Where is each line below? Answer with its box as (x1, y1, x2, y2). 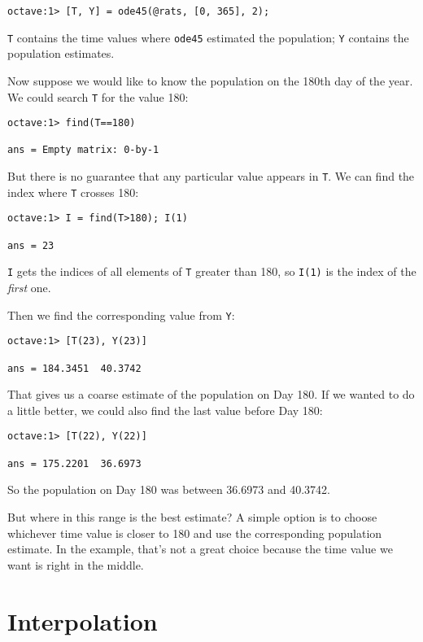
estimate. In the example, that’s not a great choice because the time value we (7, 540, 393, 557)
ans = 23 (7, 239, 55, 251)
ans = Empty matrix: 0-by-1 (7, 144, 159, 156)
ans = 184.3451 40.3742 (7, 362, 142, 374)
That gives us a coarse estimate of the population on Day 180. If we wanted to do (7, 386, 415, 403)
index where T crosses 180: (7, 183, 139, 200)
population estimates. (7, 45, 115, 62)
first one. (7, 279, 51, 296)
